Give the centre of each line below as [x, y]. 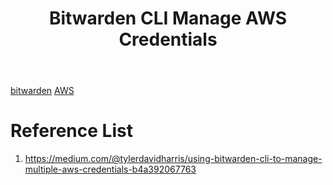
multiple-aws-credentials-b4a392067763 [110, 169]
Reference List [71, 131]
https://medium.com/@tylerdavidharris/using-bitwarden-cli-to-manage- [173, 159]
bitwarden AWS [42, 91]
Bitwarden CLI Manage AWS [168, 18]
